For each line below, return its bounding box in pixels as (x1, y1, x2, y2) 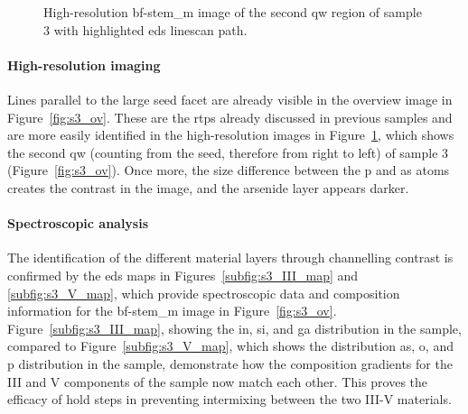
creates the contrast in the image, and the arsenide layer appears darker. (7, 178, 409, 197)
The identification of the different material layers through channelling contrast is (7, 248, 454, 267)
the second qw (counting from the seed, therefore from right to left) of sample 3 (7, 143, 449, 161)
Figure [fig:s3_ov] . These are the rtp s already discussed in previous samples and (7, 107, 453, 126)
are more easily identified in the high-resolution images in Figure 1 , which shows (7, 125, 454, 144)
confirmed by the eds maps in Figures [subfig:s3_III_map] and (7, 265, 359, 284)
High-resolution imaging (7, 55, 161, 74)
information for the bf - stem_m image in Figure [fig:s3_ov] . (7, 301, 337, 320)
